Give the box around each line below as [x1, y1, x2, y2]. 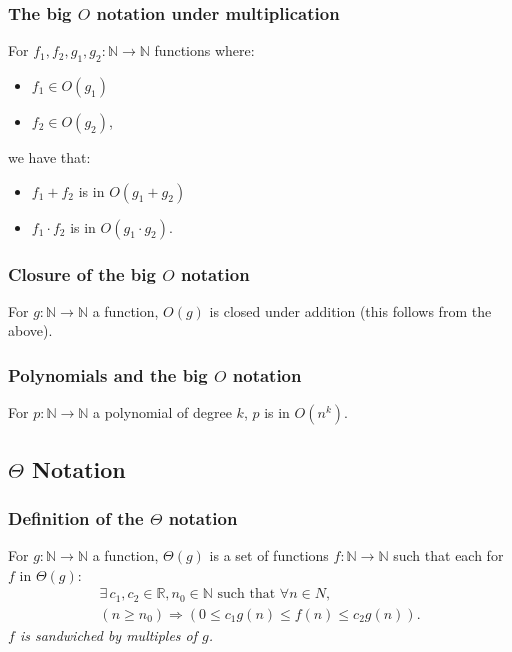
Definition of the [8, 505, 144, 530]
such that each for [393, 545, 504, 566]
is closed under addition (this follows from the [209, 300, 492, 321]
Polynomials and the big [8, 362, 208, 387]
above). [8, 320, 53, 341]
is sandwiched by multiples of [19, 624, 198, 645]
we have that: [8, 147, 91, 168]
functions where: [154, 40, 255, 61]
